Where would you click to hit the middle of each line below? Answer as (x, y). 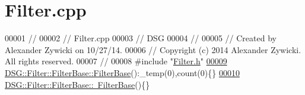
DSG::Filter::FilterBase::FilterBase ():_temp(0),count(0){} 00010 (122, 72)
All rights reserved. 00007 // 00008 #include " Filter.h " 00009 (116, 61)
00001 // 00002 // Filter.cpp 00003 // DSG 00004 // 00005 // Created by (141, 38)
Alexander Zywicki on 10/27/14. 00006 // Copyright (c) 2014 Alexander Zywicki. (153, 49)
